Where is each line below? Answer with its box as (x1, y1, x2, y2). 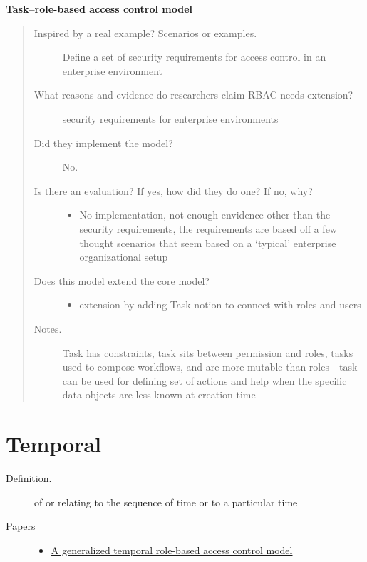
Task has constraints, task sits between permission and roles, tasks (62, 345, 353, 360)
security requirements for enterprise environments (62, 111, 279, 126)
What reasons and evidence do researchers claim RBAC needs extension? (33, 87, 353, 102)
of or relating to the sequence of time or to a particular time (34, 494, 298, 509)
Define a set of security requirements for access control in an (62, 49, 326, 64)
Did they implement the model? (33, 135, 173, 150)
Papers (6, 518, 36, 533)
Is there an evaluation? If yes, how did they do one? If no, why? (33, 183, 313, 198)
